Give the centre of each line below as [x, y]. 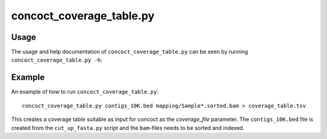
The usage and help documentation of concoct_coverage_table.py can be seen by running [130, 52]
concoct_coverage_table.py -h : [57, 60]
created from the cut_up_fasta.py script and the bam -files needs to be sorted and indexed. [128, 128]
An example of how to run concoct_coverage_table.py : [85, 92]
